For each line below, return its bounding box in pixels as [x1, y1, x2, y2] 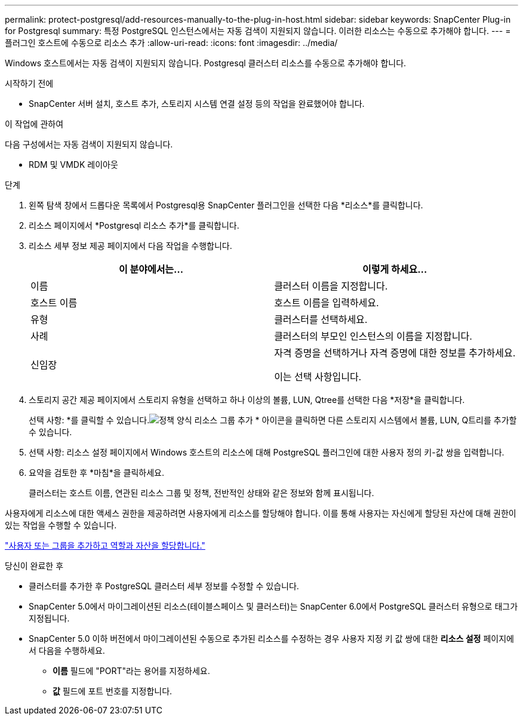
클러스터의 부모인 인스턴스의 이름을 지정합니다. [274, 330, 472, 342]
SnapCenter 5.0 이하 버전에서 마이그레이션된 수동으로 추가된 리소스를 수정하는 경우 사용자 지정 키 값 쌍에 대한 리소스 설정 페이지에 [29, 633, 514, 644]
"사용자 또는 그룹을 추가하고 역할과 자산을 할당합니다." [5, 540, 205, 550]
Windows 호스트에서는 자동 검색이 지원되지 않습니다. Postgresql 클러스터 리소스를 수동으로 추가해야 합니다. [5, 58, 407, 68]
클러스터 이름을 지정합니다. [274, 280, 388, 292]
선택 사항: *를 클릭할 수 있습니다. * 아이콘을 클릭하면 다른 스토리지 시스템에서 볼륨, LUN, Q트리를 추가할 [29, 415, 517, 425]
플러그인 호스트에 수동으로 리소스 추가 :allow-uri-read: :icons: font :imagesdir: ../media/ [5, 38, 338, 48]
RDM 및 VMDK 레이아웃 [29, 159, 118, 170]
